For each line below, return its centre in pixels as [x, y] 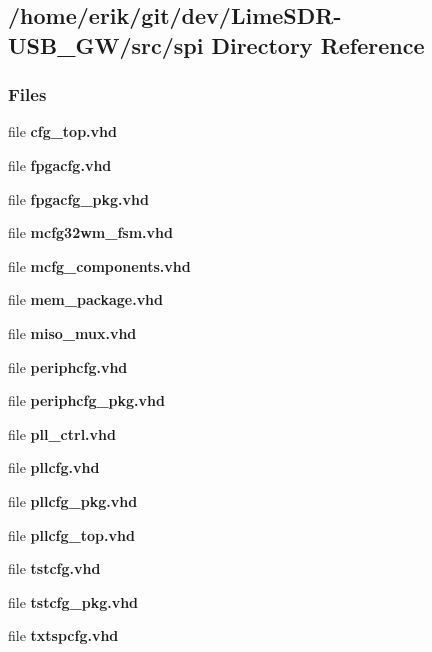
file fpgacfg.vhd [60, 164]
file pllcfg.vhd [54, 467]
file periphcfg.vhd [68, 366]
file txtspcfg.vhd [63, 635]
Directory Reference [318, 44]
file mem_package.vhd [86, 299]
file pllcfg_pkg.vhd [73, 500]
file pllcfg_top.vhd [71, 534]
